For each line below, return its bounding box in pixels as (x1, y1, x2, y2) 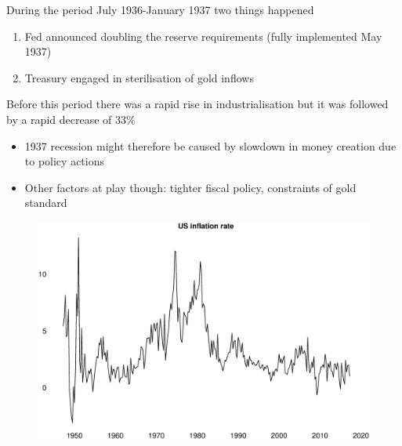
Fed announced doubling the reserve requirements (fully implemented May (24, 27, 382, 44)
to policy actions (24, 153, 104, 169)
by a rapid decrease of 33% (6, 111, 136, 127)
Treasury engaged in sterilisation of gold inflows (24, 69, 254, 85)
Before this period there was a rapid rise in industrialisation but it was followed (6, 96, 389, 112)
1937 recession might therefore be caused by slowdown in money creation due (24, 137, 397, 154)
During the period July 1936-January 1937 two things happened (6, 2, 314, 17)
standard (24, 194, 67, 211)
